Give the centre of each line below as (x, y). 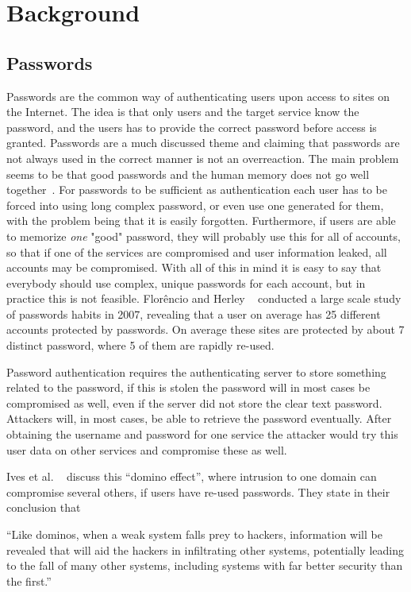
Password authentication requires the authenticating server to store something (196, 371)
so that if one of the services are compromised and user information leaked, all (197, 252)
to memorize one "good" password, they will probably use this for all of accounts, (204, 236)
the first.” (29, 580)
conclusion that (44, 507)
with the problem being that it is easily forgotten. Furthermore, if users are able (201, 221)
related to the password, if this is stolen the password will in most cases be (188, 387)
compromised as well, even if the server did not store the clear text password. (194, 402)
